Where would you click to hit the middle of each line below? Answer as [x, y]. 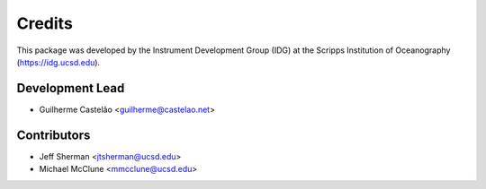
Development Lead [71, 88]
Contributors [54, 135]
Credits [45, 23]
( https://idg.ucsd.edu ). [58, 62]
